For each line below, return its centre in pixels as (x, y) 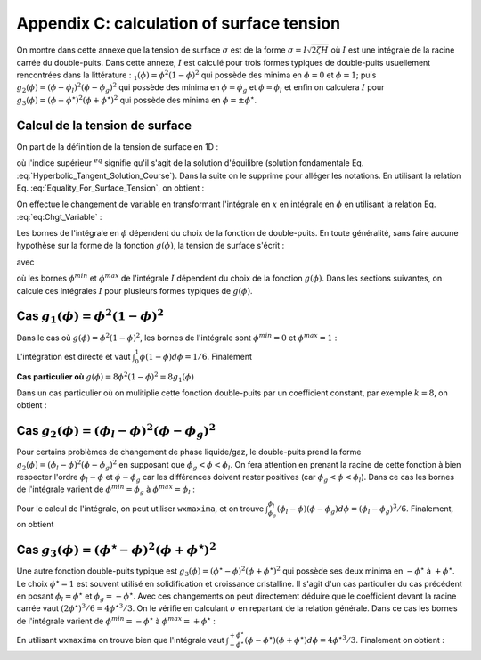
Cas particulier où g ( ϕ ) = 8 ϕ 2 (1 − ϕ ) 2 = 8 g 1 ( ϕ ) (106, 377)
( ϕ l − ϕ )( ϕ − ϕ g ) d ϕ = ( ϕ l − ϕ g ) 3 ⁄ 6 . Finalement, (365, 509)
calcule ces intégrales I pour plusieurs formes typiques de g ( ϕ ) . (135, 290)
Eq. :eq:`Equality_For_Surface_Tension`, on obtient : (110, 188)
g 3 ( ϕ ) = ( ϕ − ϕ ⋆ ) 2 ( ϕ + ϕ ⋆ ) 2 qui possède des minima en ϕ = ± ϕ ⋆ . (137, 100)
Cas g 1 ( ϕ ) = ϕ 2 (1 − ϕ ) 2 (90, 316)
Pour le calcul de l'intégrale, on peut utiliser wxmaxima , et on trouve (140, 509)
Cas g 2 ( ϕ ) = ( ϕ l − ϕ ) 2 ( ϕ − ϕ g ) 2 (116, 431)
